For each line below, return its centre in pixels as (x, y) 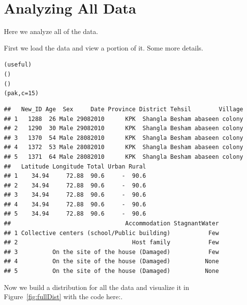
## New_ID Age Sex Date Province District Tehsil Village (123, 109)
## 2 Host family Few (111, 243)
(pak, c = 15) (21, 93)
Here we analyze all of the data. (51, 31)
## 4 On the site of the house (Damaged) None (111, 262)
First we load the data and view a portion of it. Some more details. (104, 47)
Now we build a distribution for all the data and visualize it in (97, 287)
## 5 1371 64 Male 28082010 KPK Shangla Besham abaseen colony (123, 157)
